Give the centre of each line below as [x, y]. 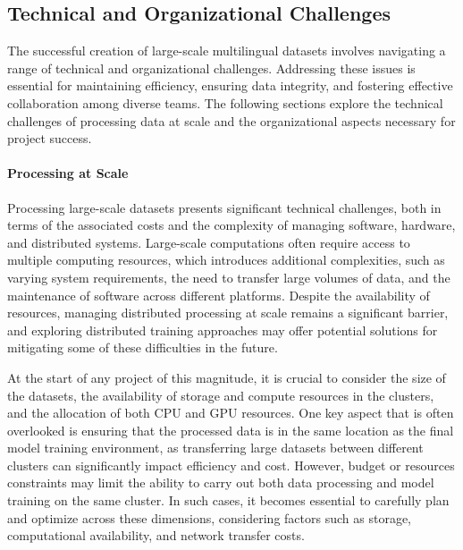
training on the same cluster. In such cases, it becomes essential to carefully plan [228, 500]
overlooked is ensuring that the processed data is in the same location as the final [231, 430]
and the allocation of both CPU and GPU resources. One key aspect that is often [231, 413]
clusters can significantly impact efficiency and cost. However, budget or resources [231, 465]
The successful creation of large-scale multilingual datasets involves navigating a [227, 51]
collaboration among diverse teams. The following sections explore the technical [225, 102]
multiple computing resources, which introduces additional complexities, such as [226, 260]
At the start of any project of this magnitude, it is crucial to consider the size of [227, 377]
